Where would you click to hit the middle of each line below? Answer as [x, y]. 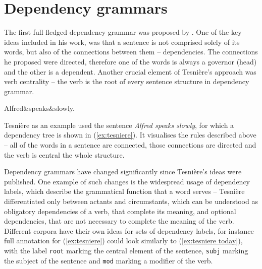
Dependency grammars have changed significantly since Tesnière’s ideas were [123, 172]
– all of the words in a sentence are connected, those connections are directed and [130, 145]
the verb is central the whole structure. [64, 154]
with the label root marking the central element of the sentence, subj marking [126, 250]
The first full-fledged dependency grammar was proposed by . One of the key [123, 32]
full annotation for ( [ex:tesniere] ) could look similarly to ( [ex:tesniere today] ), [123, 241]
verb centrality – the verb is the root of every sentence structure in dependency [127, 81]
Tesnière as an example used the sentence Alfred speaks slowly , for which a [119, 125]
